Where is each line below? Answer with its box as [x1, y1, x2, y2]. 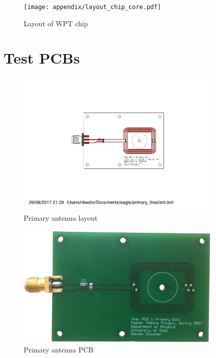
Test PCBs [4, 47, 80, 68]
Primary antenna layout [24, 212, 98, 223]
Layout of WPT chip [24, 18, 88, 28]
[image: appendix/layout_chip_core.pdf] [24, 4, 161, 11]
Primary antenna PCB [24, 344, 93, 355]
